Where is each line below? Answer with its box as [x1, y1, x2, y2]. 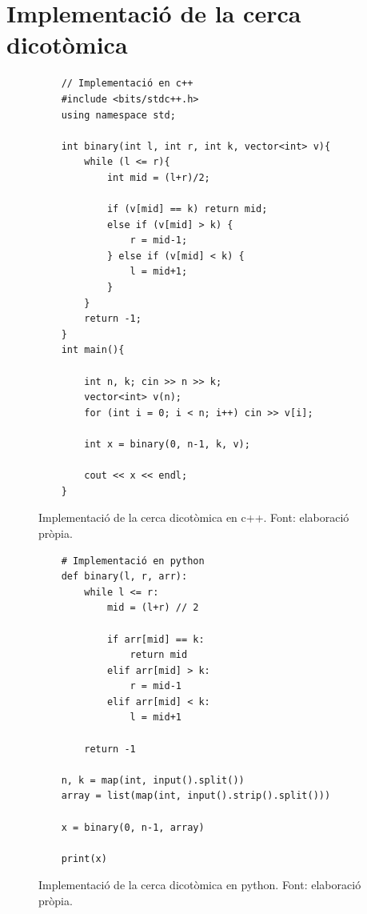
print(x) [61, 852, 107, 864]
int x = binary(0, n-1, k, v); [84, 438, 250, 450]
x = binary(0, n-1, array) [61, 821, 205, 833]
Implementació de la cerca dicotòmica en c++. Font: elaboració [38, 509, 349, 526]
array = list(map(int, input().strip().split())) [61, 790, 331, 802]
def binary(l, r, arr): [61, 571, 188, 583]
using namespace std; [61, 109, 176, 121]
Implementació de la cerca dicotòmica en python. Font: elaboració [38, 876, 361, 893]
